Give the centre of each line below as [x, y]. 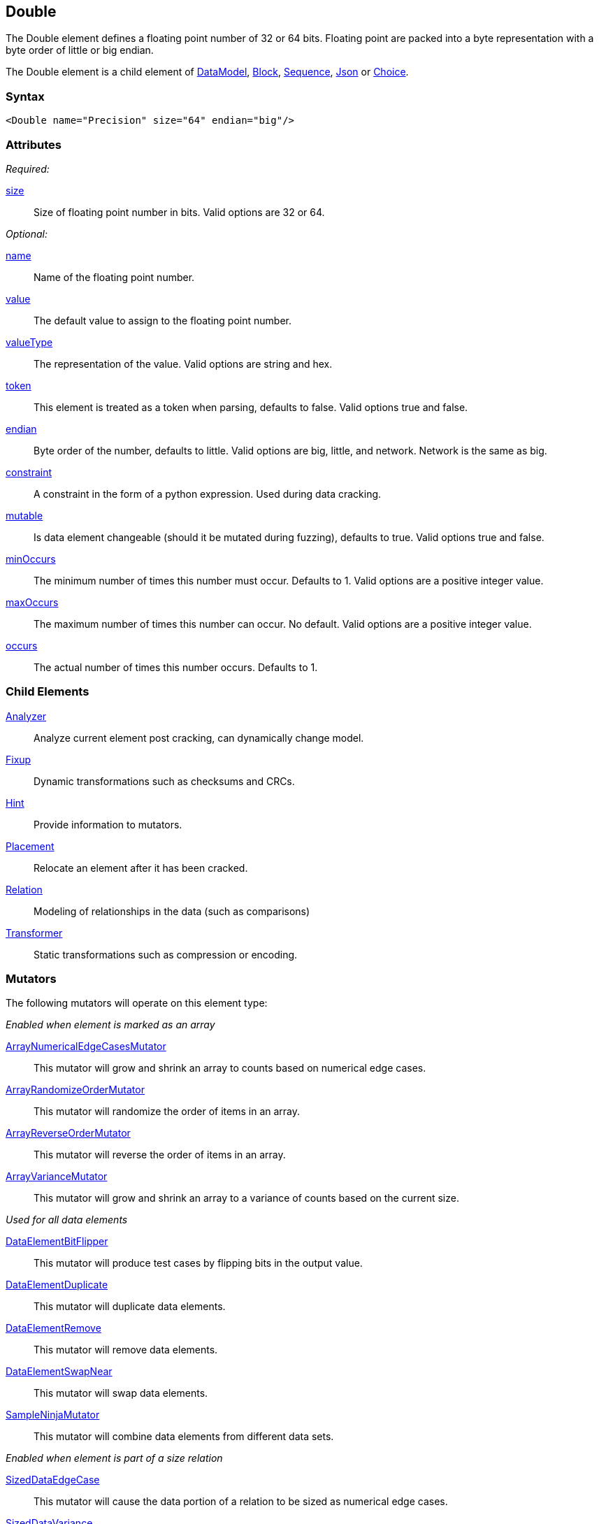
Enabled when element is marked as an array [110, 1025]
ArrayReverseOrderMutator [68, 1133]
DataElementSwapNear [59, 1372]
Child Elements [48, 692]
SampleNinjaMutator [53, 1415]
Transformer [34, 933]
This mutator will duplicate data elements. [130, 1307]
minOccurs [31, 559]
